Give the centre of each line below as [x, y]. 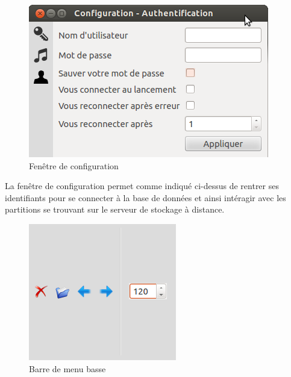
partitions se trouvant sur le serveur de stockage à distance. [115, 209]
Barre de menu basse [67, 368]
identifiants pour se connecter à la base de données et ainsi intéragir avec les [145, 197]
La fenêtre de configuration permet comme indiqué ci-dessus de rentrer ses [142, 186]
